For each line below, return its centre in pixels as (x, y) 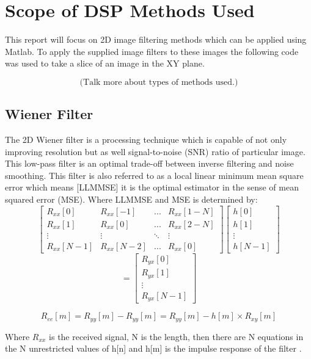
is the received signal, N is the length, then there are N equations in (176, 336)
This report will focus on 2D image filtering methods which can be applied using (156, 39)
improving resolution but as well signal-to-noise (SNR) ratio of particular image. (155, 151)
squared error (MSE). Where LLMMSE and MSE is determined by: (131, 199)
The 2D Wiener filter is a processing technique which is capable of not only (146, 140)
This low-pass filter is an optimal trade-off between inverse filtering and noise (149, 163)
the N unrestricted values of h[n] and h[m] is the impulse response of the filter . (153, 348)
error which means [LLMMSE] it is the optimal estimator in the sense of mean (152, 187)
